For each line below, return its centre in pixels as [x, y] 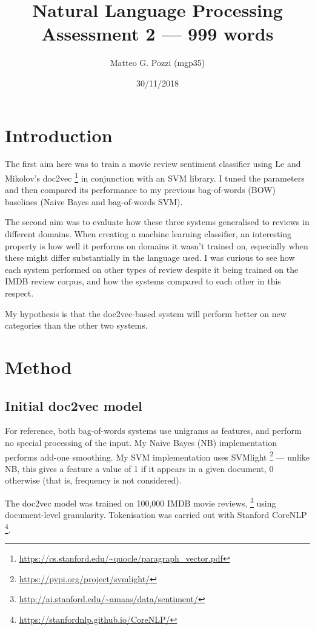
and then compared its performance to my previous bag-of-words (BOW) [141, 190]
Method [38, 367]
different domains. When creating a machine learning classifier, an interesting [148, 234]
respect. [19, 293]
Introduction [59, 135]
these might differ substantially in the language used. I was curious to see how [150, 258]
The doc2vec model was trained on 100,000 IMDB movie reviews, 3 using [141, 502]
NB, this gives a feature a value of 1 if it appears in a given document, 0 [139, 468]
